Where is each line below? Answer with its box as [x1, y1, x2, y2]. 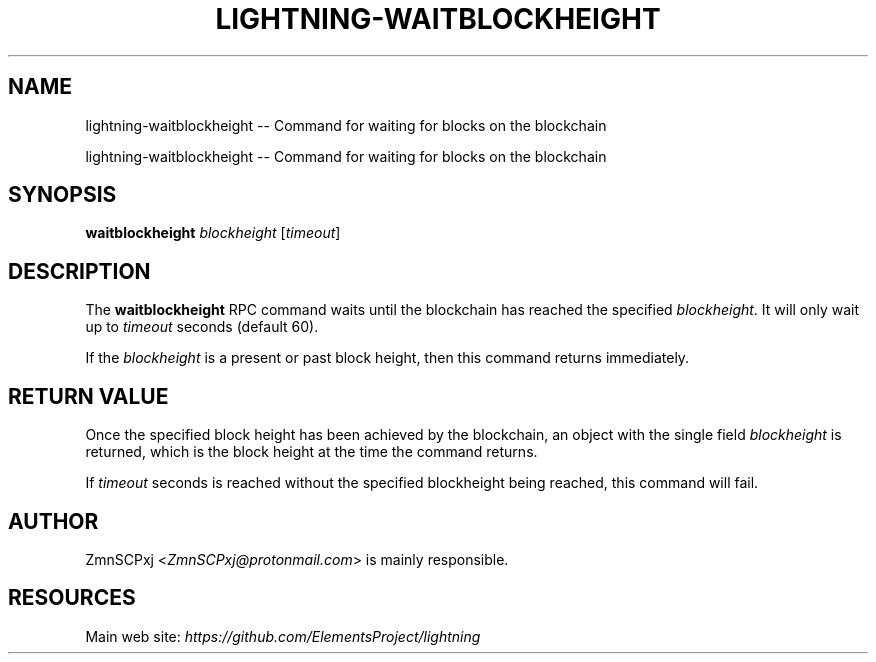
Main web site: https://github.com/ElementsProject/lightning [85, 627, 481, 645]
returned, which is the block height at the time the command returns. [85, 443, 538, 461]
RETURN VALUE [8, 383, 169, 409]
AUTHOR [8, 508, 99, 534]
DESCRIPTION [8, 258, 151, 284]
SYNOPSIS [8, 182, 117, 208]
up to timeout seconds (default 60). [85, 318, 319, 336]
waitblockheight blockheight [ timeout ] [85, 224, 341, 242]
